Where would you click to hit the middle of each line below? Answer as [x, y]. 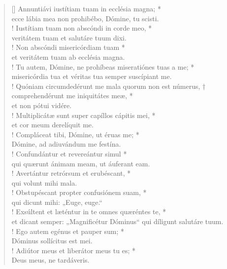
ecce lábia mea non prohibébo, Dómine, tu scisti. [85, 18]
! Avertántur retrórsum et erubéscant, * [71, 173]
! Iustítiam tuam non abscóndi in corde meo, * [82, 28]
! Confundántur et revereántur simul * [69, 153]
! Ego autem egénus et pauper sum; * [68, 231]
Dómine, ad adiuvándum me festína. [66, 144]
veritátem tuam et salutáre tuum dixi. [69, 37]
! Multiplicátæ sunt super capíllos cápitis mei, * [83, 115]
